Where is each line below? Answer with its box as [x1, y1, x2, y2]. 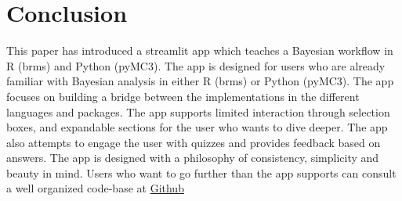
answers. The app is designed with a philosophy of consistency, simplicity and [6, 149, 379, 166]
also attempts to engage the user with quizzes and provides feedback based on [6, 134, 381, 150]
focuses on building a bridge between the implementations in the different [6, 88, 360, 104]
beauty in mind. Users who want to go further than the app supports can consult [6, 164, 397, 181]
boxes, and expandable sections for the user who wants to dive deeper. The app [6, 119, 388, 135]
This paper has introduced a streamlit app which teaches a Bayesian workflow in [6, 42, 393, 59]
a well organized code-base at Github [6, 180, 184, 196]
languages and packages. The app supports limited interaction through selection [6, 103, 390, 120]
